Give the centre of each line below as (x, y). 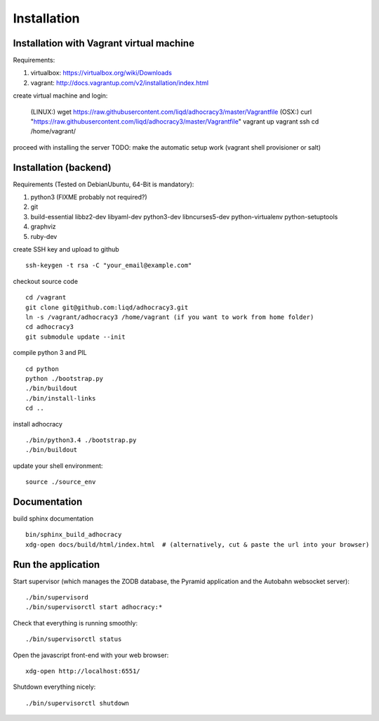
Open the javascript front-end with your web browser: (91, 655)
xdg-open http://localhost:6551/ (83, 671)
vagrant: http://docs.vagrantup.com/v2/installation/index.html (120, 83)
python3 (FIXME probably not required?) (89, 197)
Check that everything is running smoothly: (75, 623)
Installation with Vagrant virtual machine (104, 43)
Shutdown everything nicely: (54, 687)
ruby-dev (44, 236)
